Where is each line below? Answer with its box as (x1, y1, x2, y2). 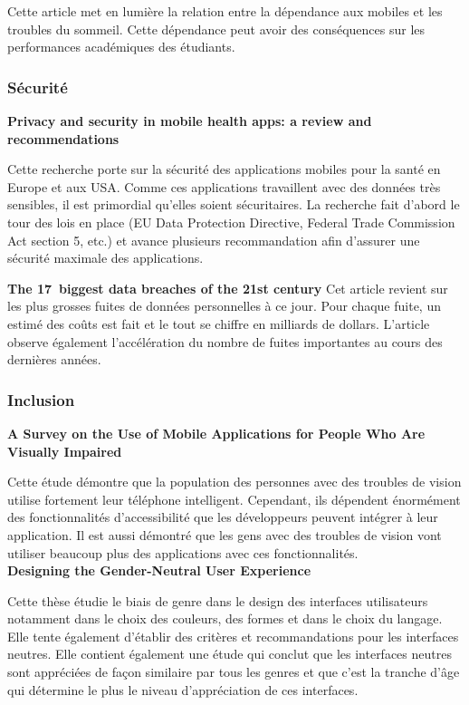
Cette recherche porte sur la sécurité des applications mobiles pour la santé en (7, 159, 441, 179)
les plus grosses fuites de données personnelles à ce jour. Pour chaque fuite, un (7, 296, 441, 315)
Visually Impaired (7, 441, 122, 460)
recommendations (7, 129, 120, 148)
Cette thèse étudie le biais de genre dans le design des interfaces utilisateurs (7, 591, 428, 610)
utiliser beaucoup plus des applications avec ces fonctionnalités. (7, 543, 359, 562)
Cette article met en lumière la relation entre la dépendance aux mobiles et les (7, 2, 443, 20)
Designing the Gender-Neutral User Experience (7, 561, 311, 580)
